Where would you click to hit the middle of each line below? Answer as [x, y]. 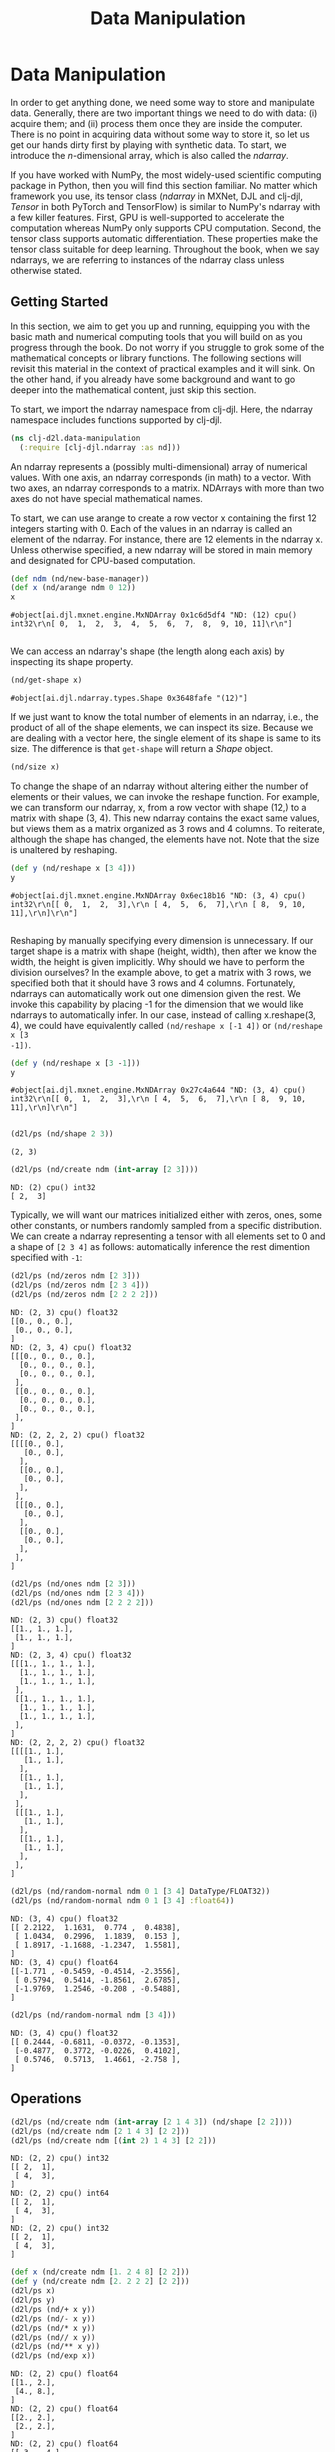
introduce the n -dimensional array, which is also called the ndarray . [149, 155]
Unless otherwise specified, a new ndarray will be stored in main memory [161, 549]
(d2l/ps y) [33, 2300]
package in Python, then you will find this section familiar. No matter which [164, 185]
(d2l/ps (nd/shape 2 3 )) [62, 1134]
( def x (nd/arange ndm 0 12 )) [73, 588]
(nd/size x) [35, 767]
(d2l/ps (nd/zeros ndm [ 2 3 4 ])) [80, 1285]
